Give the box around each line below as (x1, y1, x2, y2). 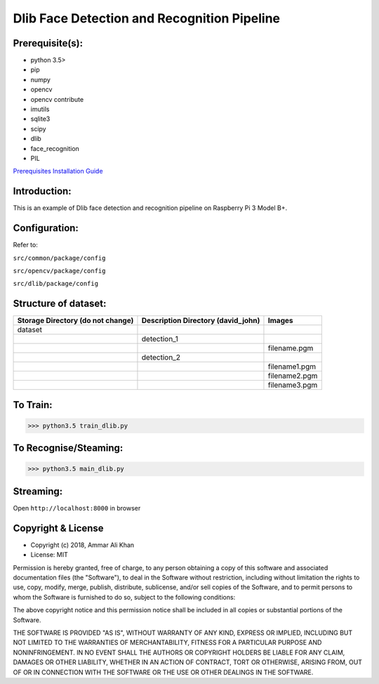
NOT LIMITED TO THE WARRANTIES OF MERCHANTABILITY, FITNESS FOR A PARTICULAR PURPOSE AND (13, 638, 322, 647)
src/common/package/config (13, 254, 106, 262)
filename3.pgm (267, 380, 318, 390)
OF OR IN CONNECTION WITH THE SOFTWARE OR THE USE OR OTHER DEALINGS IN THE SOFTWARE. (13, 668, 314, 676)
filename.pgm (267, 343, 314, 353)
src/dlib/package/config (13, 279, 98, 288)
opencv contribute (30, 95, 84, 103)
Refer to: (13, 241, 38, 249)
